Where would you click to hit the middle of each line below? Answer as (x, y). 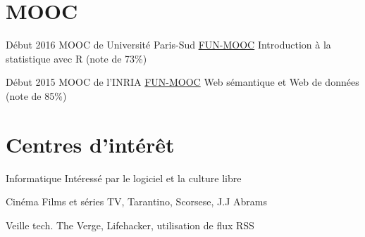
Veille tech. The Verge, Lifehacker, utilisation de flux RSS (130, 225)
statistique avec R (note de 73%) (76, 58)
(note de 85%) (36, 95)
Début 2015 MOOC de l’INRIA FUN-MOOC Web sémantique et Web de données (182, 82)
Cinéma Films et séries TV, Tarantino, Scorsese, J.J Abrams (137, 201)
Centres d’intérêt (90, 144)
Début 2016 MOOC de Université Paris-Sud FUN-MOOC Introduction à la (168, 45)
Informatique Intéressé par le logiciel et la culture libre (124, 178)
